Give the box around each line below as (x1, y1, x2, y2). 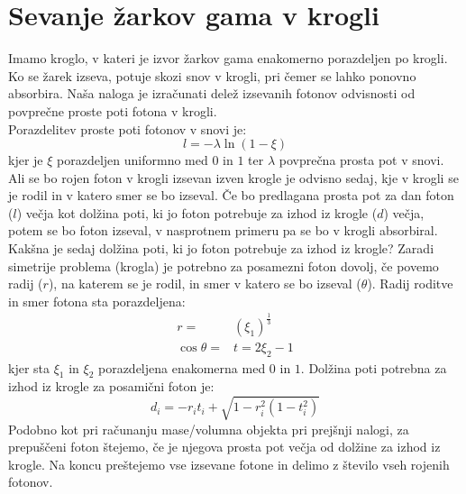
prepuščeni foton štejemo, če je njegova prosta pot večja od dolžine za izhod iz (8, 437, 441, 456)
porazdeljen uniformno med (57, 151, 208, 169)
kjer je (8, 151, 43, 169)
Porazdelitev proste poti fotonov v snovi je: (8, 119, 247, 138)
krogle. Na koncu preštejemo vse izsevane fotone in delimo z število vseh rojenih (8, 454, 450, 473)
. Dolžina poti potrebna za (300, 358, 447, 377)
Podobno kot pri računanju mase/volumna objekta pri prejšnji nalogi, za (8, 419, 409, 438)
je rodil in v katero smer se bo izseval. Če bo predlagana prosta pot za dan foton (8, 186, 454, 205)
